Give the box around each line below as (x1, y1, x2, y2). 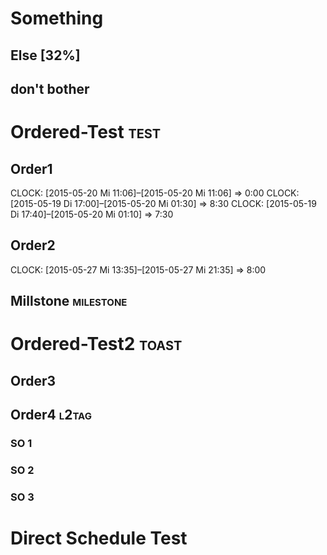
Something (10, 7, 104, 30)
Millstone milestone (10, 293, 128, 310)
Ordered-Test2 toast (10, 333, 183, 356)
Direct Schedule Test (10, 527, 188, 550)
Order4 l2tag (10, 407, 92, 424)
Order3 (10, 372, 57, 389)
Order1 (10, 160, 53, 177)
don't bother (10, 80, 90, 97)
